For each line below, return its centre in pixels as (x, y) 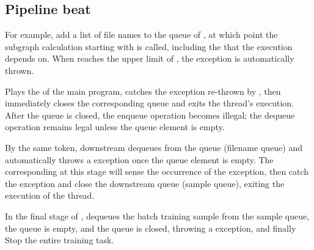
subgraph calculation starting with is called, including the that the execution (149, 46)
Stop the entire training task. (60, 240)
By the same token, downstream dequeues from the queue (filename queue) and (154, 147)
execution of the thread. (50, 195)
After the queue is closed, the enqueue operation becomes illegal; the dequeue (150, 115)
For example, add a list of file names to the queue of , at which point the (141, 35)
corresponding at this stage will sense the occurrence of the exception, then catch (157, 171)
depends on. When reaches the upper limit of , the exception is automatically (150, 58)
